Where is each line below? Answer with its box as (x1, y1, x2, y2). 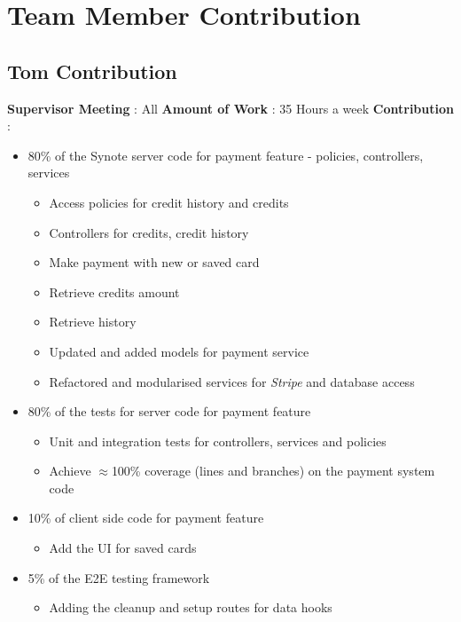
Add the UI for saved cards (49, 539, 197, 557)
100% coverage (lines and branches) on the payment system (111, 461, 435, 480)
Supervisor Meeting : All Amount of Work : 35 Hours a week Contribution (7, 98, 454, 117)
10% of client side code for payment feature (27, 508, 264, 527)
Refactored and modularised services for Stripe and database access (49, 372, 415, 390)
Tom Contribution (7, 57, 177, 84)
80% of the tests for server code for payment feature (27, 402, 311, 421)
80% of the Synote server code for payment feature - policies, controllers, (27, 146, 424, 164)
